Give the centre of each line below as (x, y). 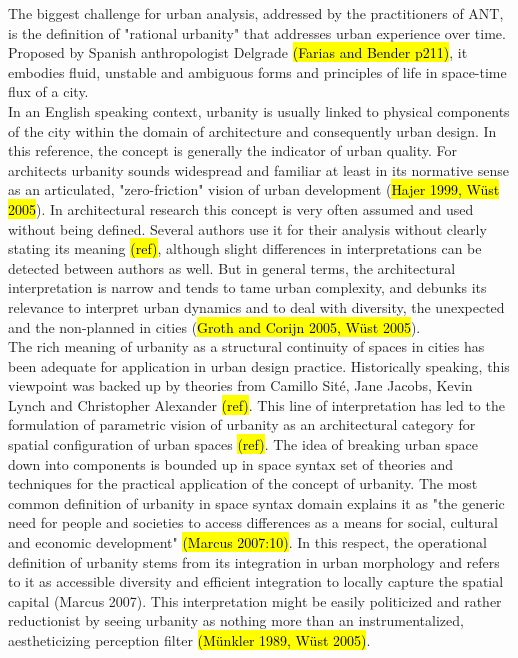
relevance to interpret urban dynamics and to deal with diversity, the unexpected (256, 306)
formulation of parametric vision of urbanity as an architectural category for (242, 424)
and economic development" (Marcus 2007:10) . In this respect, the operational (247, 542)
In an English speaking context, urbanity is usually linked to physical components (259, 110)
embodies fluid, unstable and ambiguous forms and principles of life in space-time (257, 71)
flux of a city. (48, 91)
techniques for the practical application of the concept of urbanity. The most (243, 483)
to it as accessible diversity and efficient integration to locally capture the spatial (256, 581)
